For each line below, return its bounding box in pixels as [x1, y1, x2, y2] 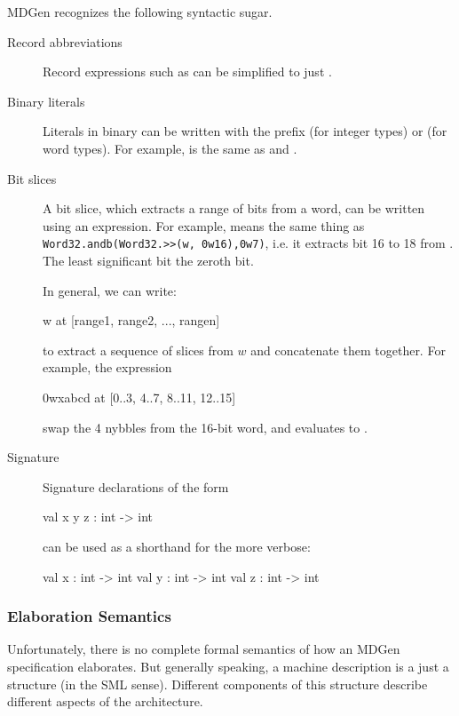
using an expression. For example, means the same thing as [43, 216, 365, 235]
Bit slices [7, 169, 57, 187]
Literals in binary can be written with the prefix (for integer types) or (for [43, 122, 447, 140]
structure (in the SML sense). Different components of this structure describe [7, 674, 428, 693]
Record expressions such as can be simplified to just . [43, 62, 332, 81]
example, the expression [43, 358, 172, 377]
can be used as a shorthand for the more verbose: [43, 537, 311, 555]
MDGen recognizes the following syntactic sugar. [7, 3, 273, 20]
